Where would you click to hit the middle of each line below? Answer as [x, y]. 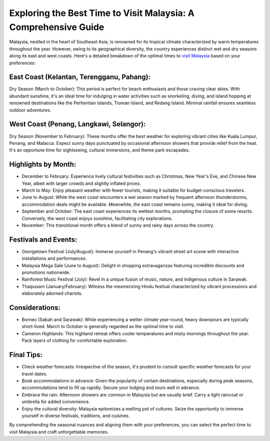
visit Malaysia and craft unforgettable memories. [59, 432]
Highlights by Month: [43, 165]
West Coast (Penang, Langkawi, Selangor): [77, 124]
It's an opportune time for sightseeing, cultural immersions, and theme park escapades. [99, 150]
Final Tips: [26, 355]
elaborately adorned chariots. [52, 293]
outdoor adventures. [30, 110]
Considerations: [35, 307]
